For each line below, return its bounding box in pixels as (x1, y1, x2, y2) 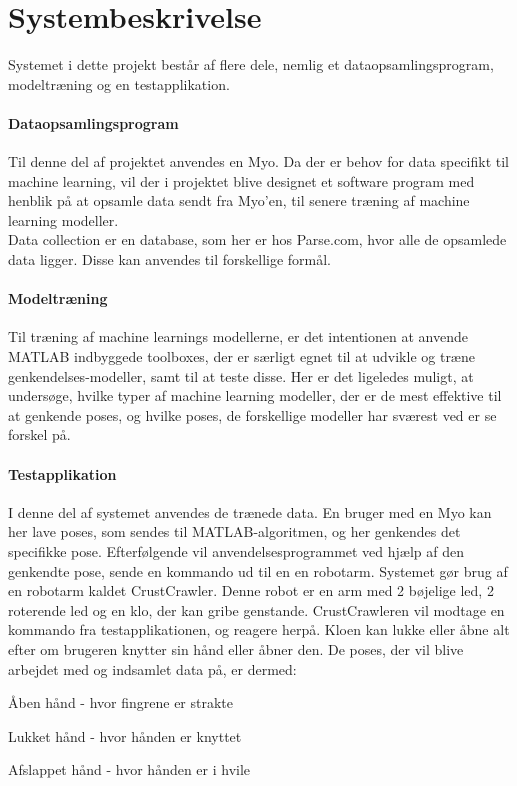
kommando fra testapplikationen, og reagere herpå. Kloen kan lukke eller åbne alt (8, 619, 510, 640)
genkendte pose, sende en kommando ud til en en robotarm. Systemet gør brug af (8, 560, 508, 581)
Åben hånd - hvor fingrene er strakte (8, 692, 234, 713)
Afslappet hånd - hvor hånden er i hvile (8, 759, 251, 780)
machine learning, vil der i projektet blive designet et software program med (8, 170, 475, 191)
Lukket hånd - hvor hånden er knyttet (8, 725, 242, 746)
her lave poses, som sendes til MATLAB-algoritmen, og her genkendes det (8, 521, 461, 542)
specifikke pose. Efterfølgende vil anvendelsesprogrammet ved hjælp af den (8, 541, 465, 562)
